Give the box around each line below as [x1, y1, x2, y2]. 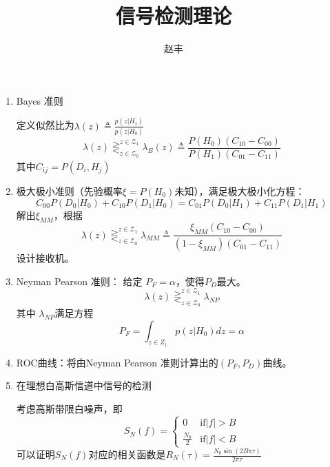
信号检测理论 [115, 1, 231, 30]
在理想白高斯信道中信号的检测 [16, 378, 152, 393]
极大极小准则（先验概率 [16, 184, 123, 198]
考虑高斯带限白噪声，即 [16, 401, 123, 415]
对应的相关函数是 [88, 447, 166, 461]
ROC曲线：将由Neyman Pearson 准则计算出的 [16, 355, 218, 369]
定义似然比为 [16, 118, 74, 132]
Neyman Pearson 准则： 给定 [16, 273, 143, 288]
